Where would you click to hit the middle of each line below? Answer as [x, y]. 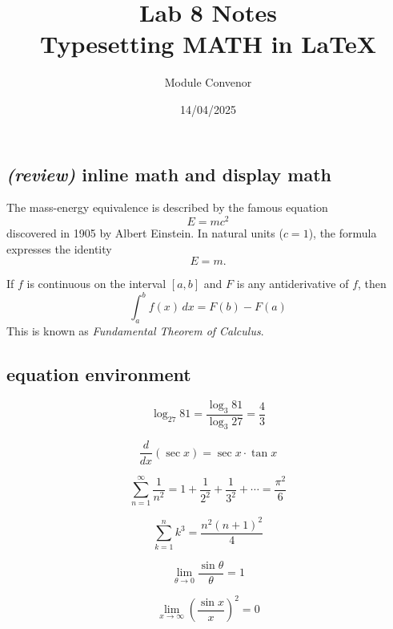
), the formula [343, 232]
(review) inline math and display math [169, 174]
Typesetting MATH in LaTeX [208, 44]
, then [372, 284]
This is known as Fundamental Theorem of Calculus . [135, 331]
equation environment [99, 374]
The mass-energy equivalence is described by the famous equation [167, 207]
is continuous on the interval [96, 284]
